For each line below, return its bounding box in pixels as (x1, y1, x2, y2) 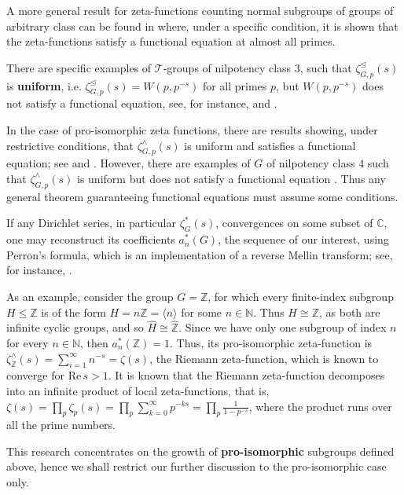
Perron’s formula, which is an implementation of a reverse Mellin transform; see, (6, 246, 393, 262)
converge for (6, 367, 64, 383)
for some (181, 303, 222, 320)
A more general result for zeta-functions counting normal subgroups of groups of (6, 2, 394, 18)
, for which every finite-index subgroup (208, 288, 394, 304)
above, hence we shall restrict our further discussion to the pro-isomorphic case (6, 458, 387, 475)
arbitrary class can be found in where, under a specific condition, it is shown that (6, 17, 398, 34)
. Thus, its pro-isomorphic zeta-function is (170, 334, 373, 350)
